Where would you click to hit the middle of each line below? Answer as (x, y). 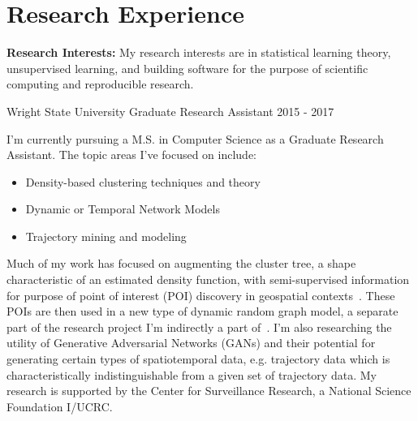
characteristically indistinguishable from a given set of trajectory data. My (192, 374)
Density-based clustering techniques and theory (143, 181)
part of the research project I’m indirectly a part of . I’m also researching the (199, 326)
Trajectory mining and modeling (106, 236)
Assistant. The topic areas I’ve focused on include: (132, 155)
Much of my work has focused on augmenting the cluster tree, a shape (181, 263)
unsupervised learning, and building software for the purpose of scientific (187, 68)
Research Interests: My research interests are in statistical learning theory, (199, 52)
